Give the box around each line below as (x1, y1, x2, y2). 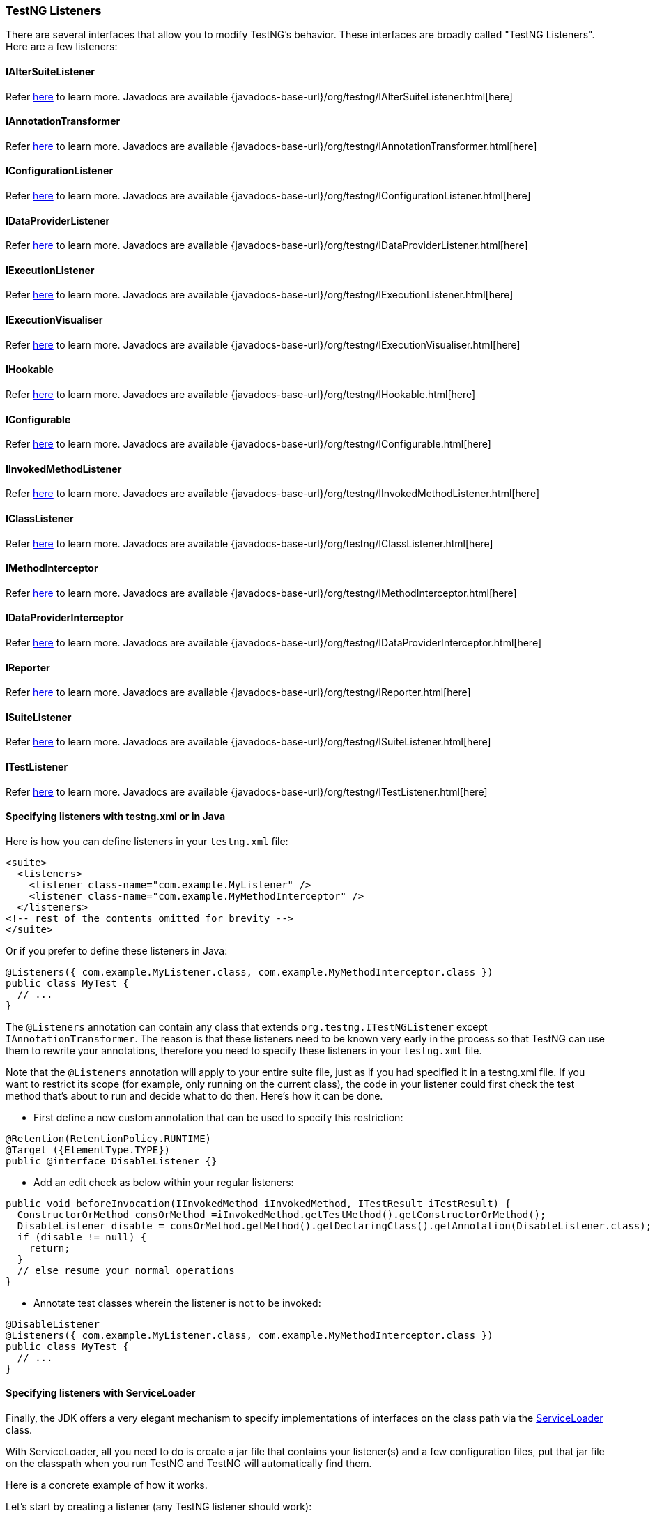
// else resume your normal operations (17, 1264, 235, 1276)
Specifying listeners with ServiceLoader (6, 1387, 196, 1399)
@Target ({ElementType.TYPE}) (6, 1144, 171, 1155)
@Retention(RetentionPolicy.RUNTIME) (6, 1132, 212, 1144)
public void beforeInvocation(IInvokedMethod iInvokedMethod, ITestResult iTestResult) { (6, 1197, 511, 1209)
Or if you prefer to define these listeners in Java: (6, 944, 228, 957)
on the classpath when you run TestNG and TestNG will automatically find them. (6, 1457, 372, 1470)
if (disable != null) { (17, 1231, 147, 1243)
